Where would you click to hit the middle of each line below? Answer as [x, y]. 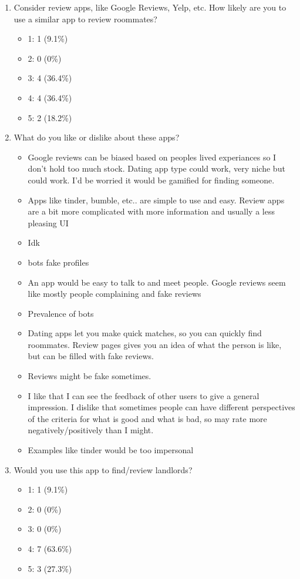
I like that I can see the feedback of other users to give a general [144, 395]
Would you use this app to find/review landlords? [103, 469]
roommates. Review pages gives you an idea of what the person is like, [155, 344]
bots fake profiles [58, 262]
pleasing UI [48, 222]
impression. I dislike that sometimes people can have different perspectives [161, 407]
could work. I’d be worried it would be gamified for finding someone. [151, 180]
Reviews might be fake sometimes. [90, 376]
